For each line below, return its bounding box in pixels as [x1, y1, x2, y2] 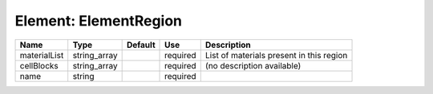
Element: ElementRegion [14, 12, 183, 29]
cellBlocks [19, 60, 59, 71]
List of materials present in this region [204, 49, 348, 61]
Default [126, 39, 156, 50]
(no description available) [204, 60, 301, 71]
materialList [19, 49, 64, 61]
